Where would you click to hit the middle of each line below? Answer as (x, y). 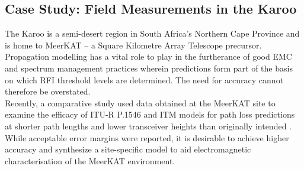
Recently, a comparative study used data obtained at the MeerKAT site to (140, 103)
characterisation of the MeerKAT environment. (90, 160)
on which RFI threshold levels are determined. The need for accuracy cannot (144, 79)
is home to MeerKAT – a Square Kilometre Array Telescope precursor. (133, 45)
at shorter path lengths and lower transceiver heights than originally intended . (148, 126)
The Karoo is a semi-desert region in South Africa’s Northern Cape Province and (152, 33)
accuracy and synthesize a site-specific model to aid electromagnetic (128, 149)
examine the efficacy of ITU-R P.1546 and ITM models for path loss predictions (150, 114)
